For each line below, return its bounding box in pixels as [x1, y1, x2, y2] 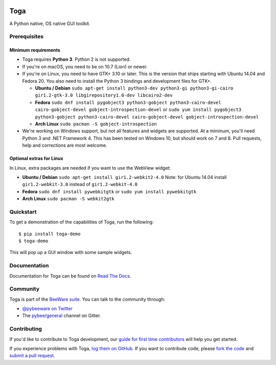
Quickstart [9, 208, 37, 215]
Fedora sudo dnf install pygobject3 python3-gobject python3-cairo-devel [35, 99, 222, 105]
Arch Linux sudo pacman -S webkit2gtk [22, 196, 115, 202]
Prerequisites [9, 33, 43, 40]
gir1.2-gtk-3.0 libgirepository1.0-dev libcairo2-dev [35, 93, 173, 98]
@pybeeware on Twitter [22, 306, 73, 312]
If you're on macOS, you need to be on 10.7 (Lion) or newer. [22, 63, 148, 70]
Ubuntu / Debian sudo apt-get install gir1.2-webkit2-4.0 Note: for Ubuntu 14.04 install [22, 174, 227, 180]
